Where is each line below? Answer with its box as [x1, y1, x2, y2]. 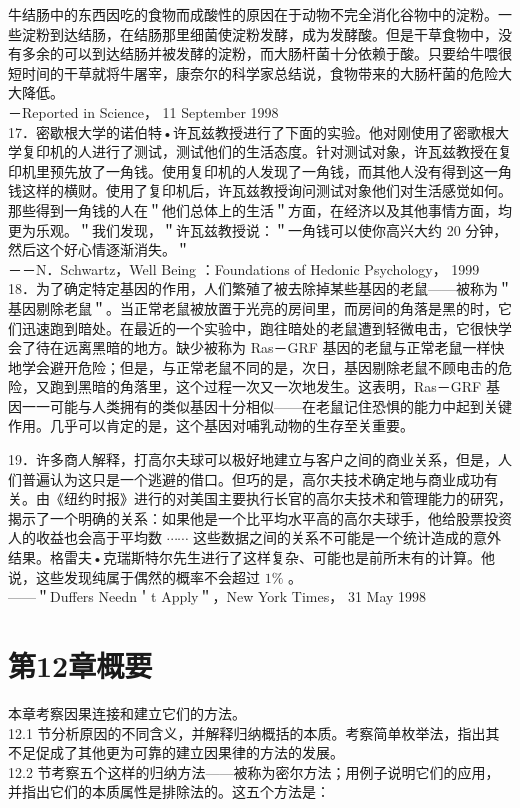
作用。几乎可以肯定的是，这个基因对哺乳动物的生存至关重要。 [8, 415, 414, 436]
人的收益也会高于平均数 [8, 527, 162, 548]
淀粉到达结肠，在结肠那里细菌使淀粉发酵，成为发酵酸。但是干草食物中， [21, 23, 498, 44]
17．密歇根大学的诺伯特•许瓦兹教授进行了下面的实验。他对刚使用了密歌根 [8, 121, 495, 142]
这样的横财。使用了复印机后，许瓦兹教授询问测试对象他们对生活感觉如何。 [21, 180, 512, 201]
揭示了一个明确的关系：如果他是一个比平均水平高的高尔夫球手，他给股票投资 [8, 507, 512, 528]
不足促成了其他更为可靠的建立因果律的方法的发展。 [8, 742, 344, 763]
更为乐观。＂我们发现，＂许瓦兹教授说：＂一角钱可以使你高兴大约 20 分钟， [8, 219, 508, 240]
